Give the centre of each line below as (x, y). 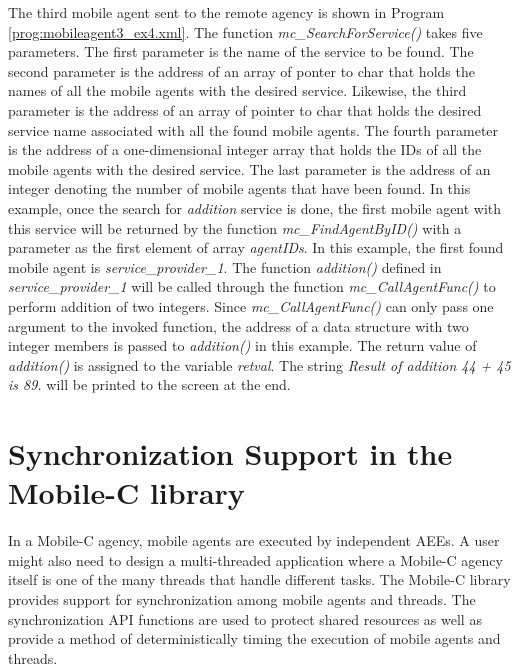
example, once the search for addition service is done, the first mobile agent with (255, 207)
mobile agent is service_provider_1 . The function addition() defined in (225, 266)
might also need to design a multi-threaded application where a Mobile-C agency (255, 559)
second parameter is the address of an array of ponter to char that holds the (241, 70)
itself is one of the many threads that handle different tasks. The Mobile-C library (259, 579)
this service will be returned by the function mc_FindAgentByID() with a (235, 227)
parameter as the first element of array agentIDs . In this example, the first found (256, 247)
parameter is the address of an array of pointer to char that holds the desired (245, 109)
